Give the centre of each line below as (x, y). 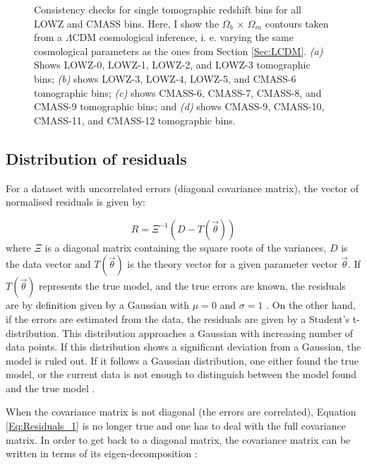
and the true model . (50, 388)
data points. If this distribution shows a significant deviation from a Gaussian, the (183, 347)
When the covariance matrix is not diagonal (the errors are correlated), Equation (181, 412)
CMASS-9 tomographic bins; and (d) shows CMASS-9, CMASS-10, (179, 106)
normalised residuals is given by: (76, 202)
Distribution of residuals (96, 158)
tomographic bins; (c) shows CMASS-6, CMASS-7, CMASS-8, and (178, 92)
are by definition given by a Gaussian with (98, 305)
